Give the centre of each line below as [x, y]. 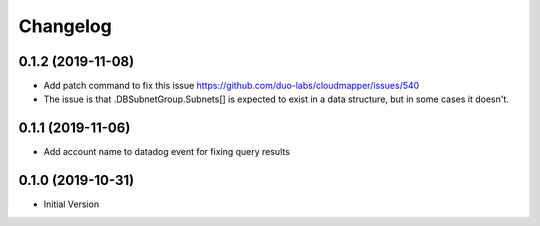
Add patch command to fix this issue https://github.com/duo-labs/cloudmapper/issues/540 [231, 86]
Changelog [65, 26]
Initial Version [71, 204]
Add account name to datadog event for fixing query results [166, 152]
